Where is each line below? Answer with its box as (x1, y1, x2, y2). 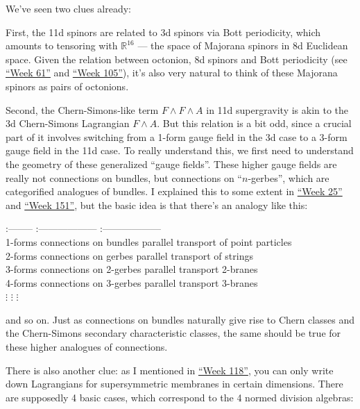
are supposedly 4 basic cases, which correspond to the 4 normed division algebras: (6, 390, 354, 404)
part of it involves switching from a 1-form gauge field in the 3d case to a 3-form (6, 129, 348, 144)
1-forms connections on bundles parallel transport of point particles (6, 234, 292, 249)
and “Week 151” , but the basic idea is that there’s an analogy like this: (6, 197, 308, 212)
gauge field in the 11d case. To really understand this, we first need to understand (6, 143, 354, 158)
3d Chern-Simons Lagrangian (6, 116, 130, 131)
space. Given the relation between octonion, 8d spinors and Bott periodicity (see (6, 51, 348, 66)
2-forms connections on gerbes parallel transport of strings (6, 248, 253, 262)
